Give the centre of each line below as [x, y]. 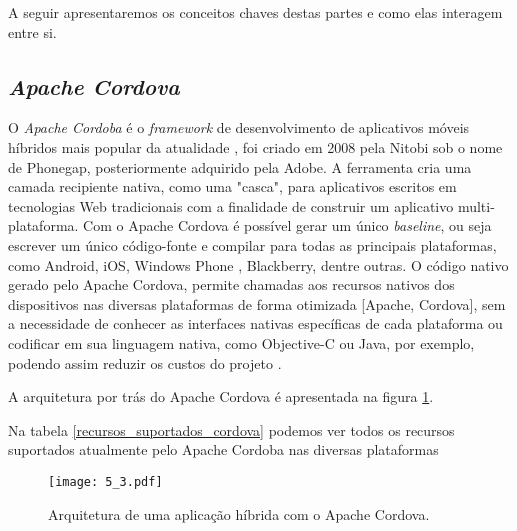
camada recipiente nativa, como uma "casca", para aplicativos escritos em [232, 186]
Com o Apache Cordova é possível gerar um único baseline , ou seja [287, 225]
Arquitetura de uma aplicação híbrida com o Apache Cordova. [239, 513]
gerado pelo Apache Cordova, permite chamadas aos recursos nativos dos [231, 284]
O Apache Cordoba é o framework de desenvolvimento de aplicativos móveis [239, 127]
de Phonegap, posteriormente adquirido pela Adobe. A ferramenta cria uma [240, 166]
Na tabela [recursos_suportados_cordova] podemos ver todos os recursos [231, 429]
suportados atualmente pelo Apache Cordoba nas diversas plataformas [223, 449]
